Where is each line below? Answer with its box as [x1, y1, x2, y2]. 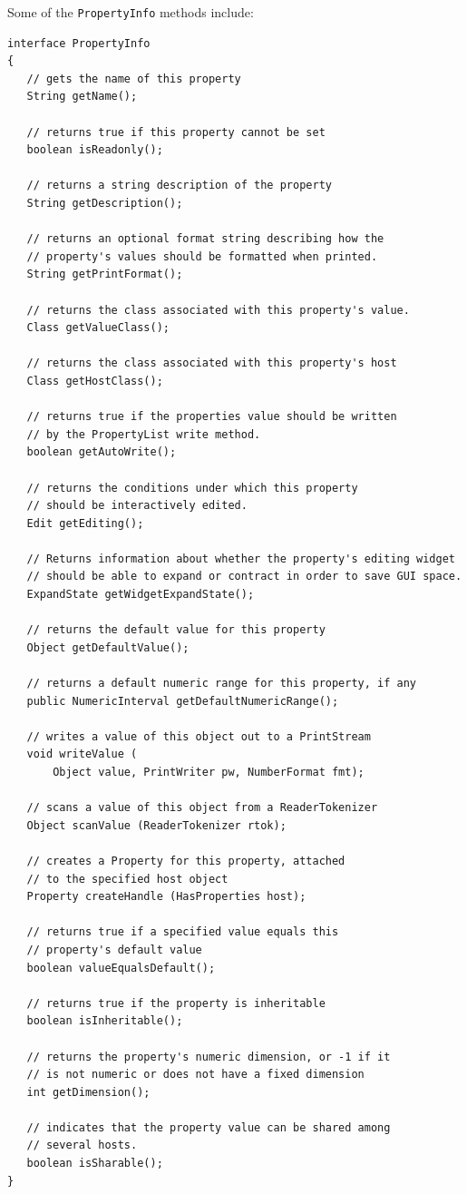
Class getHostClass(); [26, 374, 163, 387]
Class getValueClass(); [26, 321, 170, 335]
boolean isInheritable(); [26, 1014, 183, 1028]
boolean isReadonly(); [26, 143, 163, 157]
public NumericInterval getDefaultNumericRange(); [26, 694, 339, 708]
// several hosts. [26, 1139, 138, 1152]
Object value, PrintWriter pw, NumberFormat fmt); [53, 766, 365, 778]
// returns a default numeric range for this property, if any [26, 677, 417, 690]
